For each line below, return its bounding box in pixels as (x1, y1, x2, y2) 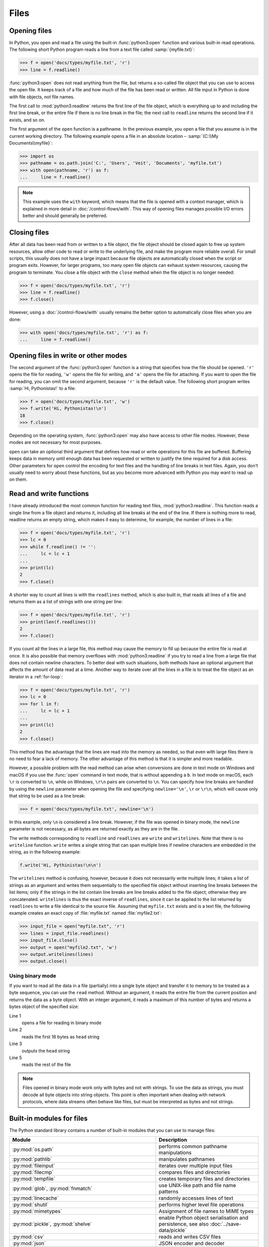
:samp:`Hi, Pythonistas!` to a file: (9, 385, 76, 391)
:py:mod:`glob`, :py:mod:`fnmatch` (12, 1185, 93, 1192)
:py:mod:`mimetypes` (12, 1208, 62, 1215)
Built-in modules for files (9, 1114, 88, 1122)
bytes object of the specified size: (9, 1004, 79, 1010)
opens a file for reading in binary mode (21, 1020, 102, 1026)
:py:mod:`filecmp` (12, 1169, 54, 1176)
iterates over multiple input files (158, 1162, 233, 1169)
